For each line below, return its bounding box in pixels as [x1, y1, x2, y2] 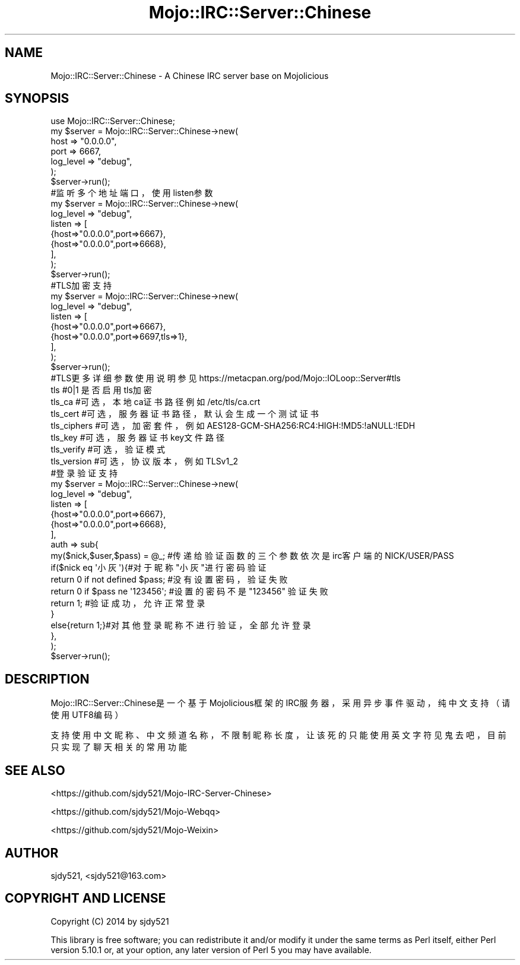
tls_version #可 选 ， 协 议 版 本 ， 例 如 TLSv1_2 [50, 456, 239, 467]
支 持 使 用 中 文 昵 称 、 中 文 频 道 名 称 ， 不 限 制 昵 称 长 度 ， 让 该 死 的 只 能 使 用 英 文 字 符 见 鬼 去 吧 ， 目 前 [50, 730, 506, 741]
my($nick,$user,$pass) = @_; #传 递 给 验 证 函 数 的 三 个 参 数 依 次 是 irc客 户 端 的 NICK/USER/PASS [50, 550, 454, 561]
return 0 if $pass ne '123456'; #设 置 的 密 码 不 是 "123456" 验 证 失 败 [50, 586, 328, 597]
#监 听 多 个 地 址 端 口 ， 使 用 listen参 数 [50, 188, 213, 198]
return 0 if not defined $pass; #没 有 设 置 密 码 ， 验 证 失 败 [50, 574, 288, 585]
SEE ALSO [5, 762, 65, 778]
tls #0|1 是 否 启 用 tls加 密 [50, 385, 152, 396]
